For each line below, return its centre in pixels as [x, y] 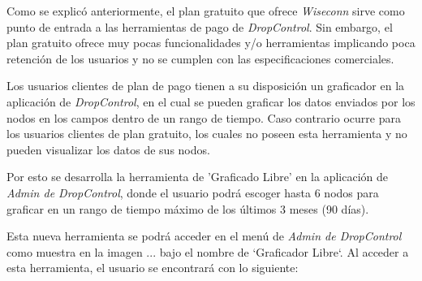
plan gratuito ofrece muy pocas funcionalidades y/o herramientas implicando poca [211, 43]
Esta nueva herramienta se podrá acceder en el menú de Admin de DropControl [204, 236]
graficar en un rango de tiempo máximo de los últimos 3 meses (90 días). [188, 208]
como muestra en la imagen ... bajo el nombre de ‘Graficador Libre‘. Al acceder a [208, 251]
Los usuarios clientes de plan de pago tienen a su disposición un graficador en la [206, 86]
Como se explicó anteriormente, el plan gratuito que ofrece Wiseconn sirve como [206, 11]
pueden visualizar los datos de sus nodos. [108, 149]
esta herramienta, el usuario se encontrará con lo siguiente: [153, 268]
